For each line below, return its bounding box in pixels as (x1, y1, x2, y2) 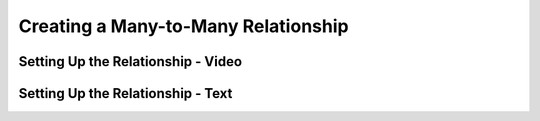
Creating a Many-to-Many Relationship (18, 15, 349, 37)
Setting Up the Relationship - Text (18, 85, 233, 102)
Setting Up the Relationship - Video (18, 53, 243, 70)
